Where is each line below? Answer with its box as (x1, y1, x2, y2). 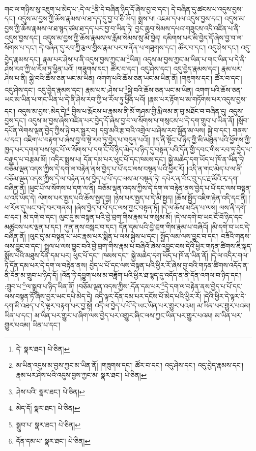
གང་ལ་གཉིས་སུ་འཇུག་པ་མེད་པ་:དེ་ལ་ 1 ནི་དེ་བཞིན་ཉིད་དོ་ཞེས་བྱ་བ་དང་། (4, 2, 169, 14)
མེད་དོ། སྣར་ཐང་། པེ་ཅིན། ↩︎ (16, 403, 80, 413)
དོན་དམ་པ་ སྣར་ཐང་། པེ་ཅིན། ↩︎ (16, 436, 90, 446)
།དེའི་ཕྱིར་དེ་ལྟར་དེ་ (203, 290, 246, 301)
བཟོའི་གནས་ (221, 231, 251, 241)
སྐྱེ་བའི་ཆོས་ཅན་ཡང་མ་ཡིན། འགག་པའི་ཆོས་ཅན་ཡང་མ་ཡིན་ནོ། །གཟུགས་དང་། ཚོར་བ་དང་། (29, 73, 242, 83)
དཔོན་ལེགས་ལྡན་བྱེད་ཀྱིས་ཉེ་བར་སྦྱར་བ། (4, 125, 97, 135)
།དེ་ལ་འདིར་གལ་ (210, 250, 249, 260)
